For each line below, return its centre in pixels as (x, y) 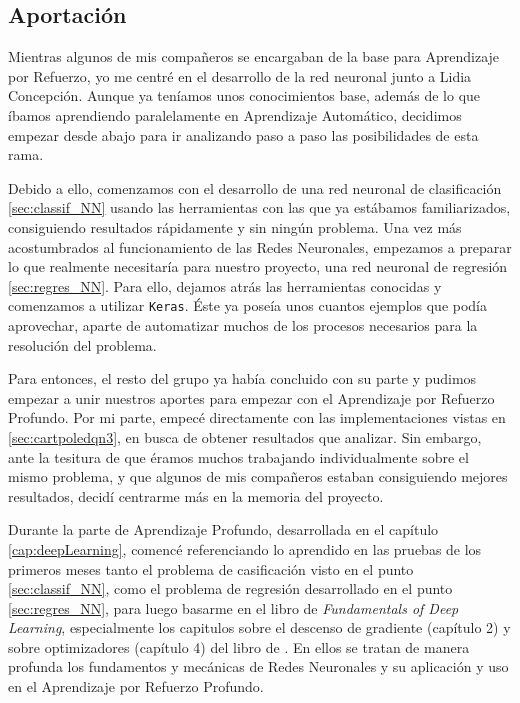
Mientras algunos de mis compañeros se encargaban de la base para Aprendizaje (254, 56)
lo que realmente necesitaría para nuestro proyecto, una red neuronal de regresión (258, 266)
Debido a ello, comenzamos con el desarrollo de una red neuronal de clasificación (255, 187)
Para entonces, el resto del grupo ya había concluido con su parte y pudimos (242, 378)
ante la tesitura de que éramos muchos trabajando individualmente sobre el (238, 456)
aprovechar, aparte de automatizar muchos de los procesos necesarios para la (243, 324)
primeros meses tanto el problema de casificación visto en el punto (211, 568)
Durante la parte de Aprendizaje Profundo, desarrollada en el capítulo (223, 529)
